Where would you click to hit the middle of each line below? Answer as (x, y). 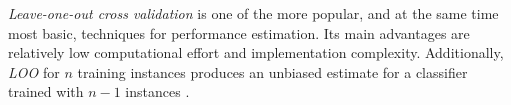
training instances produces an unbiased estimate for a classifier (272, 71)
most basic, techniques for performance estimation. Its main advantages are (239, 32)
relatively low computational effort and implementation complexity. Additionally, (256, 52)
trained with (46, 91)
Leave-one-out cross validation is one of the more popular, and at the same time (253, 13)
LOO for (34, 71)
